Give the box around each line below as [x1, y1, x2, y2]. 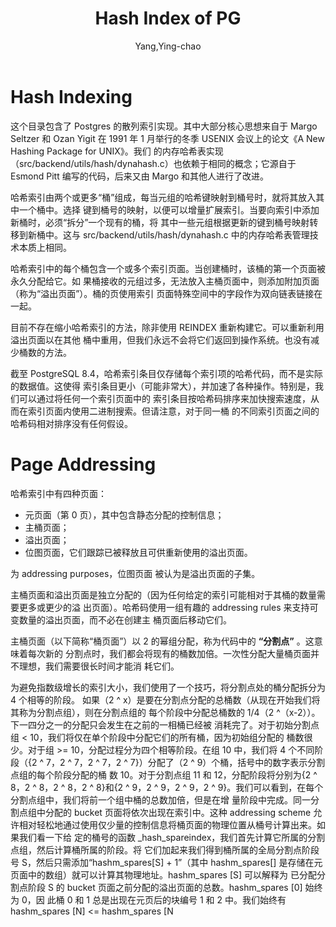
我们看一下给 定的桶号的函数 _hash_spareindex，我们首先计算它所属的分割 [18, 831, 326, 843]
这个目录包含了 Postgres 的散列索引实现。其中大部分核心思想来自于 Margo [10, 120, 318, 132]
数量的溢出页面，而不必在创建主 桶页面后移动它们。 [18, 613, 232, 626]
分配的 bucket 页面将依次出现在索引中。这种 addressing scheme [44, 806, 312, 818]
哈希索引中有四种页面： [10, 487, 107, 499]
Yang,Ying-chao [134, 40, 202, 52]
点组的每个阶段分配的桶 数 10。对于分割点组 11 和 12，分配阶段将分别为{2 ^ [10, 768, 318, 781]
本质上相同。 [18, 241, 72, 253]
